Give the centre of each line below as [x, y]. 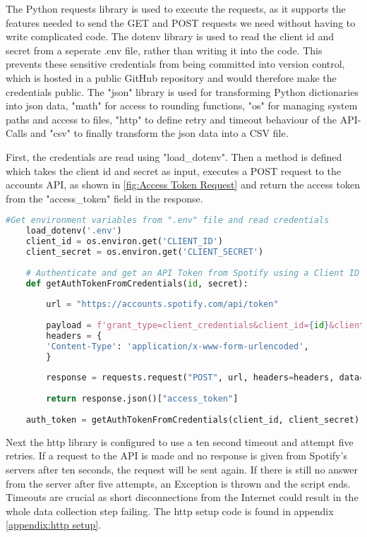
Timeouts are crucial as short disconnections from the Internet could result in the [182, 497]
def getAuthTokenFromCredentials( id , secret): [137, 283]
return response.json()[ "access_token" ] [142, 399]
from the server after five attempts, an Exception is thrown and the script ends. [178, 483]
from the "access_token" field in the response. [104, 198]
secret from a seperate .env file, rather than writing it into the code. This [164, 50]
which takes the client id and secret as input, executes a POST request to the [174, 170]
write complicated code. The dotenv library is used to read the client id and [170, 36]
